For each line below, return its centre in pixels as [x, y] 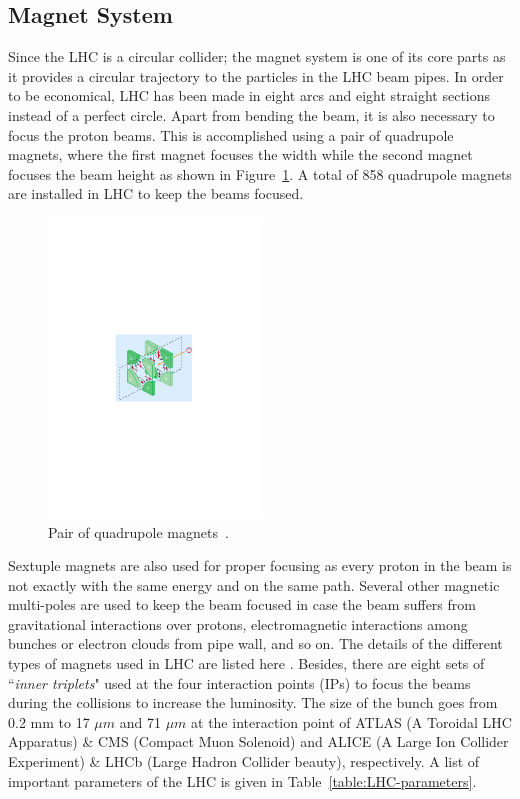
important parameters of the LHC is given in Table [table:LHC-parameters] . [242, 780]
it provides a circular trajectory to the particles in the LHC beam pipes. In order [256, 75]
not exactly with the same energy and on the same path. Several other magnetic [254, 584]
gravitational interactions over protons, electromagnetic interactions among [238, 623]
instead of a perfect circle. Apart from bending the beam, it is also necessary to [251, 114]
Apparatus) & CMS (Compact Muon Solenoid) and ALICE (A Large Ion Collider [258, 741]
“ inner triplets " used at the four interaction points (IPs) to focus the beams [239, 682]
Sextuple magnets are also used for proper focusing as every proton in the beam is [260, 565]
